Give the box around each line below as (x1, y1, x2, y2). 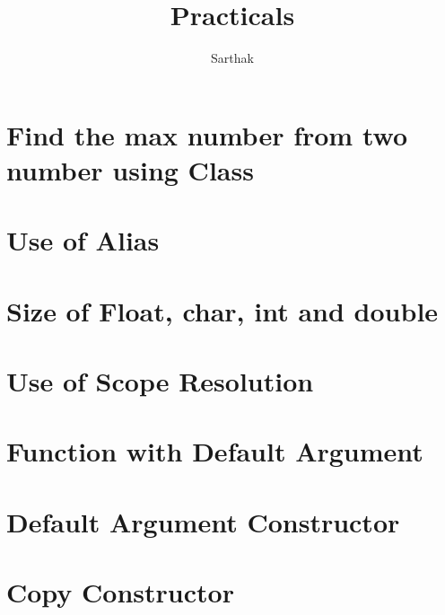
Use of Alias (6, 222, 160, 259)
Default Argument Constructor (6, 503, 400, 540)
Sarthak (211, 48, 254, 67)
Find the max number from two (6, 116, 407, 153)
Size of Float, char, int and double (6, 292, 439, 329)
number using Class (6, 151, 254, 188)
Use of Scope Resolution (6, 363, 314, 400)
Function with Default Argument (6, 433, 423, 470)
